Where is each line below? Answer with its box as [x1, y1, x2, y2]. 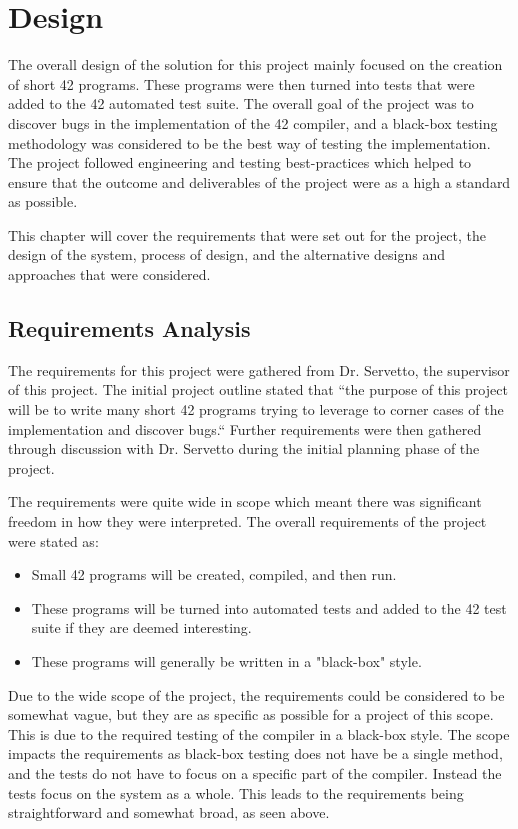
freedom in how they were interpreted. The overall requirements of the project [8, 511, 487, 532]
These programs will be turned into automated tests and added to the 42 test [31, 597, 507, 618]
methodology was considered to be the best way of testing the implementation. [8, 132, 491, 153]
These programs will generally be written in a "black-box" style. [31, 650, 422, 671]
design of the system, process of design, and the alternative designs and [8, 244, 446, 265]
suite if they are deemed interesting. [31, 617, 252, 638]
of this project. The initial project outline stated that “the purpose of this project [8, 379, 508, 400]
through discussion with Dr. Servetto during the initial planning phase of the [8, 438, 480, 459]
